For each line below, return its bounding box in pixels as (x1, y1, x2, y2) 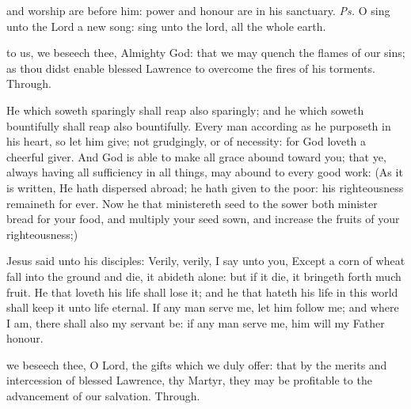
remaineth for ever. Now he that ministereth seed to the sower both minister (6, 195, 378, 211)
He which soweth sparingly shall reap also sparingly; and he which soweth (6, 101, 364, 118)
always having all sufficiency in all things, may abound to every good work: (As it (6, 164, 403, 180)
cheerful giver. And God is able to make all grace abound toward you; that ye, (6, 148, 386, 165)
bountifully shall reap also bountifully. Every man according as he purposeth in (6, 117, 391, 134)
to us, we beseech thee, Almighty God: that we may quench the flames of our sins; (6, 44, 405, 61)
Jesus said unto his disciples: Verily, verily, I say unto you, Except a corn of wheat (6, 252, 405, 269)
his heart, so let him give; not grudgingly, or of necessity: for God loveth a (6, 133, 367, 150)
